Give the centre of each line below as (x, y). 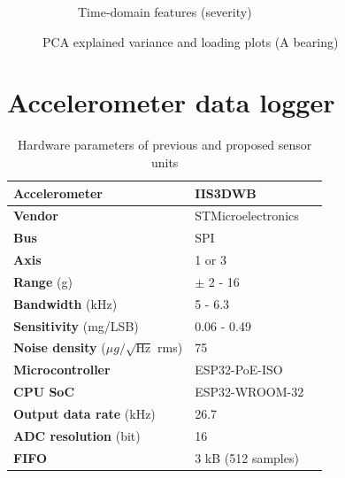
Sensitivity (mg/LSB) (76, 325)
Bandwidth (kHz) (65, 303)
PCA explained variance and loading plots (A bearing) (191, 41)
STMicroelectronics (247, 216)
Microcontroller (62, 370)
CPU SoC (44, 392)
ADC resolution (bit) (77, 435)
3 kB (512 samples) (247, 457)
